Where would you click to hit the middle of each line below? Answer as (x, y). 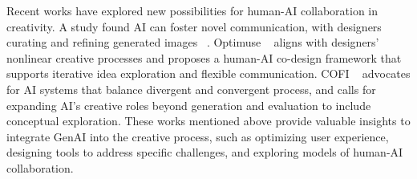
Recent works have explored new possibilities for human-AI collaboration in (192, 10)
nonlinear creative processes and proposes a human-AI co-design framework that (204, 57)
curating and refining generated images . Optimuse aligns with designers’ (193, 42)
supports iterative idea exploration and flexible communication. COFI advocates (208, 73)
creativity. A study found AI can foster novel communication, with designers (194, 26)
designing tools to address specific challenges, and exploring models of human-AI (205, 152)
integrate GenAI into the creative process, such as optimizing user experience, (198, 136)
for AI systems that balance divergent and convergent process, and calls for (191, 89)
